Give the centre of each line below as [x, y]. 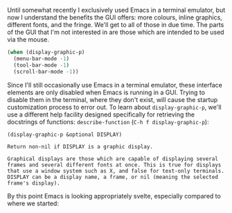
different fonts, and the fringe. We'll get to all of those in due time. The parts [116, 25]
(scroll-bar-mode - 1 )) [46, 71]
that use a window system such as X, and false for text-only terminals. [116, 171]
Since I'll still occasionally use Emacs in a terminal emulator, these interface [115, 85]
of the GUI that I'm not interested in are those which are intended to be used [116, 32]
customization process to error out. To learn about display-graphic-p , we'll [114, 107]
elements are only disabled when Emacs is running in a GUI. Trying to [106, 92]
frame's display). [34, 183]
